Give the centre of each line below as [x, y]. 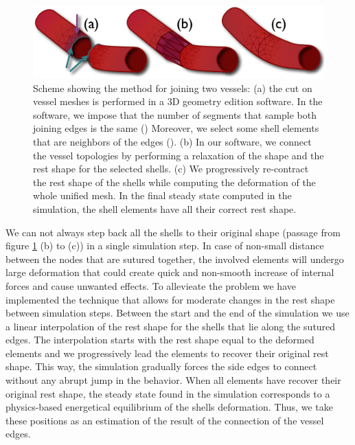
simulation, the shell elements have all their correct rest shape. [165, 208]
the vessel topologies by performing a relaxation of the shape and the [179, 155]
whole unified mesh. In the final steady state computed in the [162, 195]
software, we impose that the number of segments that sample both [175, 114]
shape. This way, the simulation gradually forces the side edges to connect [161, 366]
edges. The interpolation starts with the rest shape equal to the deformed [160, 340]
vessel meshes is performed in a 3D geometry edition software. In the [178, 101]
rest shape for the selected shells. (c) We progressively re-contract [171, 169]
